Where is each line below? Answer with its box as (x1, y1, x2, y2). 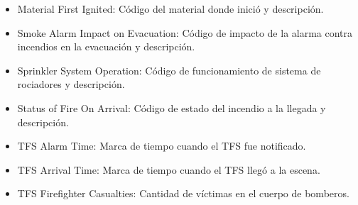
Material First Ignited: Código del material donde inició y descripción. (17, 1, 324, 16)
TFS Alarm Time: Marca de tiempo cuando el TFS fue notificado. (17, 138, 306, 153)
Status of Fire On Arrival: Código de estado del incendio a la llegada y (17, 100, 326, 115)
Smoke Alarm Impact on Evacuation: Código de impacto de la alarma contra (17, 25, 353, 40)
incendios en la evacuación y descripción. (17, 39, 195, 54)
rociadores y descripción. (17, 77, 125, 92)
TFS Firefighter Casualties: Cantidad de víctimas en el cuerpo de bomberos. (17, 186, 349, 201)
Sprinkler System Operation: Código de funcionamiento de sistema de (17, 62, 321, 77)
